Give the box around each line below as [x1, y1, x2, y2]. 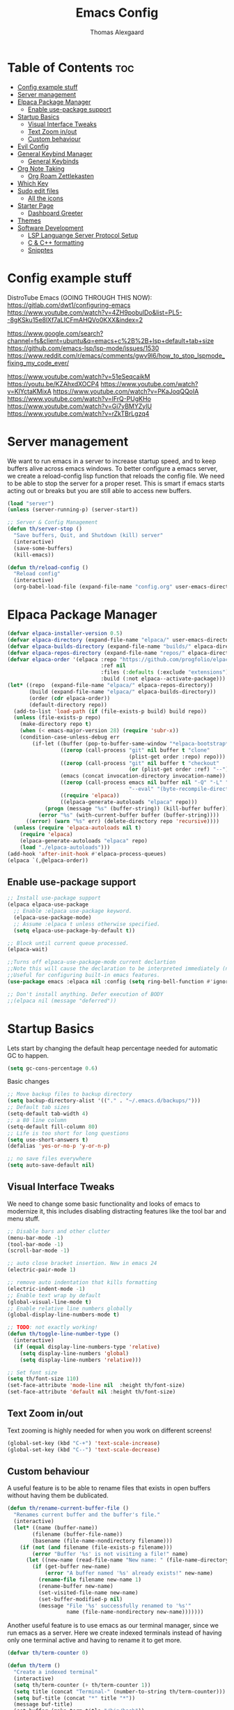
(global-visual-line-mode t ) [7, 1299, 92, 1306]
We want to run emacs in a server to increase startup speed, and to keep [7, 457, 217, 465]
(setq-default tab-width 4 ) [7, 1110, 89, 1117]
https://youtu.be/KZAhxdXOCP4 [7, 379, 100, 388]
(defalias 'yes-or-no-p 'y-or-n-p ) [7, 1142, 111, 1150]
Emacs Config [75, 5, 159, 21]
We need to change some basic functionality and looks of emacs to [7, 1200, 201, 1208]
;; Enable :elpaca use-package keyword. [13, 908, 132, 915]
